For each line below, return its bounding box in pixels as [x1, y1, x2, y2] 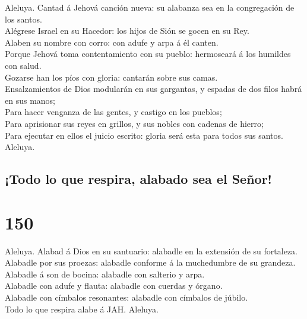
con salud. [5, 59, 42, 71]
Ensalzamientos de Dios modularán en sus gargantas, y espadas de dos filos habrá [5, 82, 302, 95]
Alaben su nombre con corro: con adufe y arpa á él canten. [5, 36, 219, 48]
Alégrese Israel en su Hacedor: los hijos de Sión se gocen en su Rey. [5, 24, 249, 37]
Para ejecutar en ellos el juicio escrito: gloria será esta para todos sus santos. [5, 129, 283, 141]
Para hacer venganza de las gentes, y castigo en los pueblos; [5, 106, 222, 118]
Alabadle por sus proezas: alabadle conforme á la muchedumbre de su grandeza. [5, 256, 296, 269]
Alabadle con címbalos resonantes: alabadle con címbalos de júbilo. [5, 291, 248, 303]
